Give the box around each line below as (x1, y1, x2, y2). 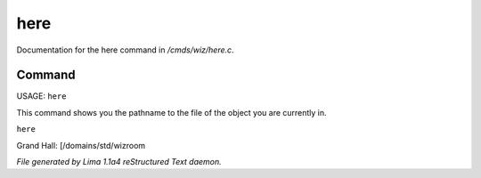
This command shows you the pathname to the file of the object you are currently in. (16, 107, 327, 117)
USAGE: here (16, 91, 67, 101)
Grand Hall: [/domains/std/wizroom (16, 140, 146, 150)
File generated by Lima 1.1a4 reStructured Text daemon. (16, 157, 222, 167)
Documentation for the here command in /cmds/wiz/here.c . (16, 44, 235, 55)
